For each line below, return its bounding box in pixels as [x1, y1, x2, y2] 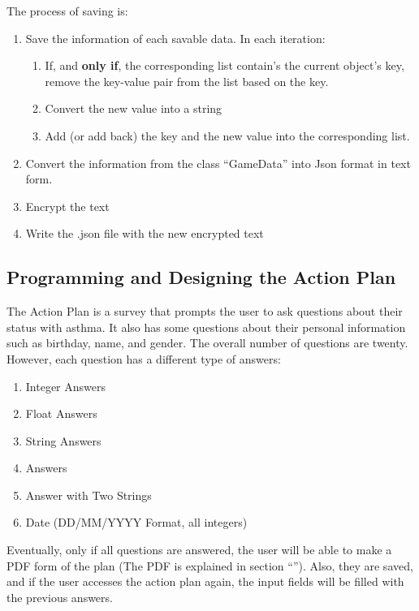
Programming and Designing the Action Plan [6, 265, 396, 290]
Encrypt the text [25, 197, 110, 214]
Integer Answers [25, 377, 106, 394]
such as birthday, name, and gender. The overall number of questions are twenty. [6, 334, 408, 351]
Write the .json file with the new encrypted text [25, 225, 264, 242]
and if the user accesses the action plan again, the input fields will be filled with [6, 573, 404, 590]
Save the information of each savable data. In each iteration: [25, 29, 326, 46]
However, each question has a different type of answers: [6, 350, 281, 367]
